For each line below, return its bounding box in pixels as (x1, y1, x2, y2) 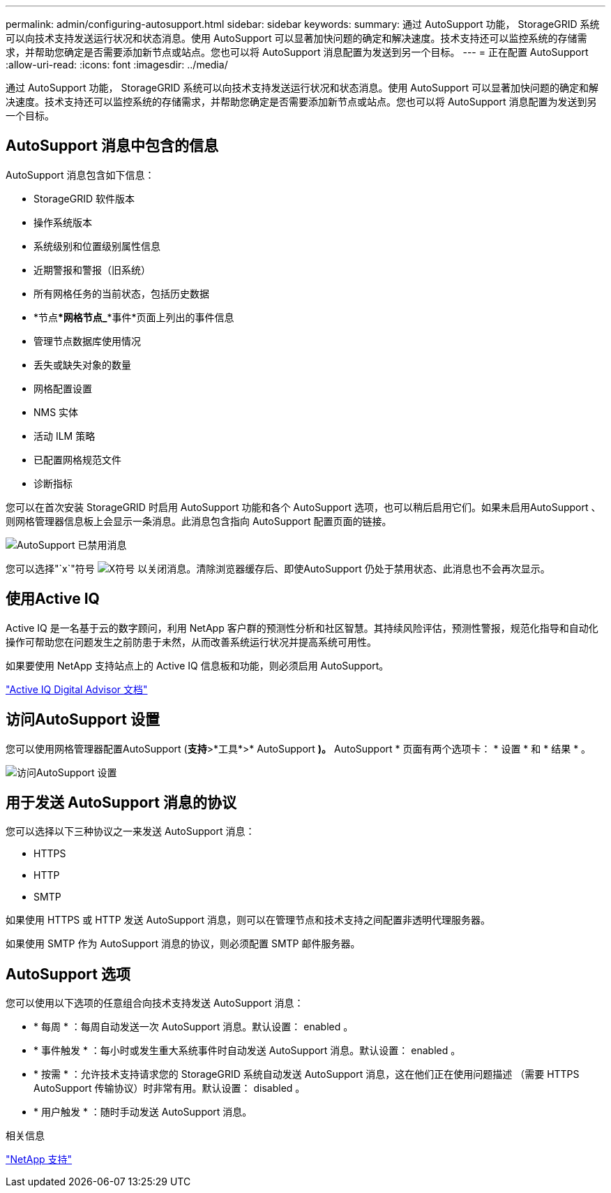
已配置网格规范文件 (33, 453, 121, 466)
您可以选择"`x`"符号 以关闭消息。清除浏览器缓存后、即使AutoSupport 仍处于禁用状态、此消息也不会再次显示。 (6, 562, 550, 575)
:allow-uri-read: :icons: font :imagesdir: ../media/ (6, 59, 228, 71)
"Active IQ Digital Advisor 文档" (6, 683, 148, 695)
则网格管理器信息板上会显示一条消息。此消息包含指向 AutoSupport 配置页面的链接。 (6, 514, 392, 527)
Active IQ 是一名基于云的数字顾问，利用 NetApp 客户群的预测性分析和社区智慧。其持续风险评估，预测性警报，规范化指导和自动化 (6, 621, 598, 634)
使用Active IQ (6, 590, 100, 608)
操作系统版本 (33, 216, 92, 228)
